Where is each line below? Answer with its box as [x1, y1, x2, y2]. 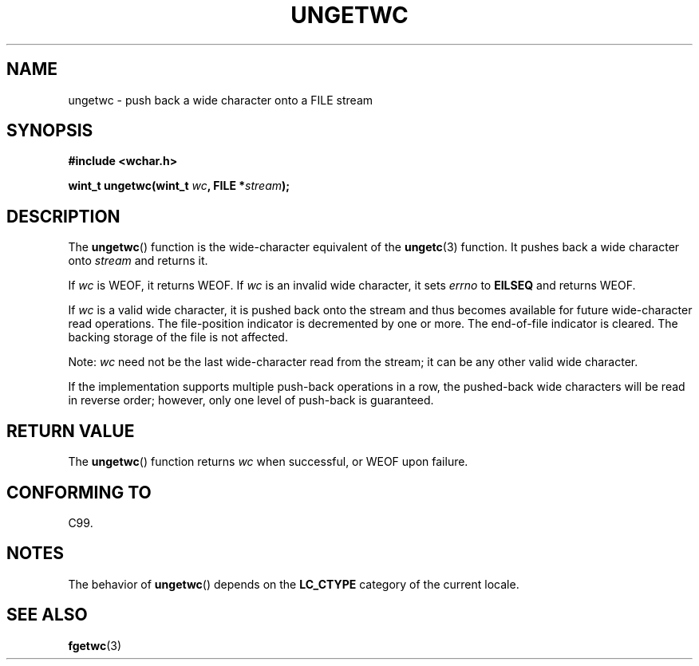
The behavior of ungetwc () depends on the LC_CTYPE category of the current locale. [68, 577, 519, 591]
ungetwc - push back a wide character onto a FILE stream [68, 93, 373, 107]
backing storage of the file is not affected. [68, 330, 288, 345]
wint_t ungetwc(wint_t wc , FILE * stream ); [68, 179, 290, 193]
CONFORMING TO [6, 482, 152, 502]
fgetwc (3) [68, 638, 122, 652]
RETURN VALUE [6, 420, 135, 441]
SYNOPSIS [6, 120, 93, 141]
